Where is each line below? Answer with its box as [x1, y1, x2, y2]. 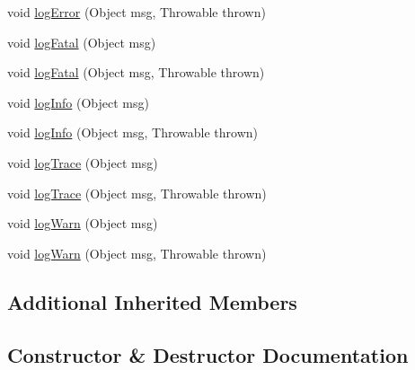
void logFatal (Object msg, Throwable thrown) [7, 63, 265, 82]
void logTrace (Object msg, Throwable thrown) [7, 183, 267, 202]
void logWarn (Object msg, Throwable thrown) [7, 243, 267, 262]
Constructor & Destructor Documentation [7, 340, 409, 368]
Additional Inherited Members [7, 287, 297, 315]
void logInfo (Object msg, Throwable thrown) [7, 123, 259, 142]
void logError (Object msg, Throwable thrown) [7, 3, 266, 21]
